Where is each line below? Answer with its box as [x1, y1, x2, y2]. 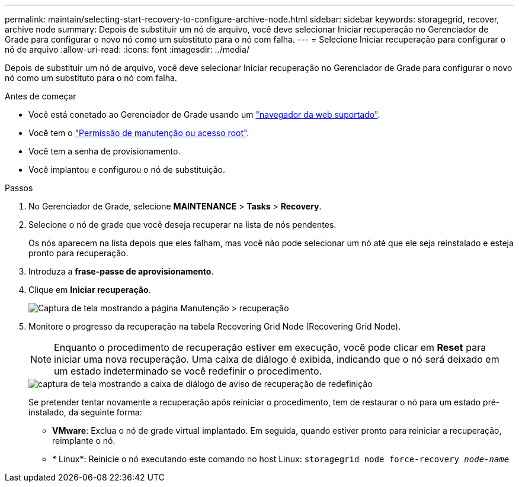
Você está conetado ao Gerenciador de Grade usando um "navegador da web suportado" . [28, 109, 380, 120]
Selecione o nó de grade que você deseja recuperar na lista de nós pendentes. [28, 220, 337, 230]
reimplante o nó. [52, 436, 116, 446]
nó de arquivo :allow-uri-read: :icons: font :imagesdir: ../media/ [5, 44, 250, 54]
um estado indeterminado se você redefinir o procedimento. [54, 365, 322, 377]
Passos [5, 183, 33, 193]
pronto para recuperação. [28, 248, 129, 258]
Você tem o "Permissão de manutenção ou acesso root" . [28, 128, 249, 138]
